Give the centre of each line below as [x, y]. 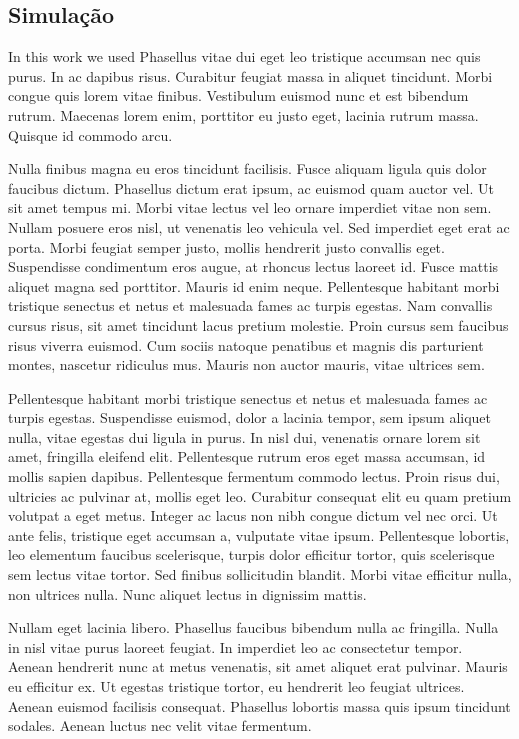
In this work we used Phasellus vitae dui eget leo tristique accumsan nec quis [244, 56]
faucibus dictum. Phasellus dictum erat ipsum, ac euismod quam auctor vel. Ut [251, 187]
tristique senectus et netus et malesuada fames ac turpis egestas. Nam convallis [250, 305]
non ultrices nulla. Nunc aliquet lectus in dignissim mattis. [187, 593]
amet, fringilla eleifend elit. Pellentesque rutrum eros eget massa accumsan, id [247, 456]
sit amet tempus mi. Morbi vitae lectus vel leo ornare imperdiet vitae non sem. [250, 207]
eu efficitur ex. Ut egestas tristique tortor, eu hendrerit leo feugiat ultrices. [236, 686]
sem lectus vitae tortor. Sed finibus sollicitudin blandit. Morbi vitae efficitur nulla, [260, 574]
